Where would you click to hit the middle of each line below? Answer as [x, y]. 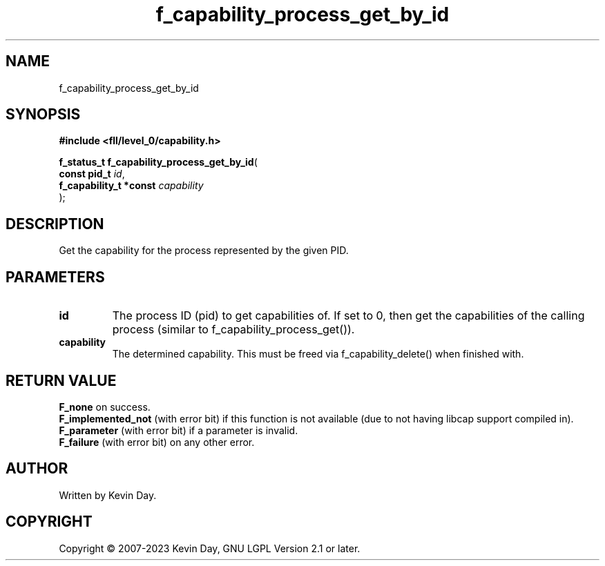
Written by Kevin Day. [108, 495]
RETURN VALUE [61, 380]
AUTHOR [37, 469]
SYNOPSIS [43, 115]
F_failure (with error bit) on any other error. [157, 442]
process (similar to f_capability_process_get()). [233, 330]
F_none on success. [105, 407]
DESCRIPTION [55, 224]
